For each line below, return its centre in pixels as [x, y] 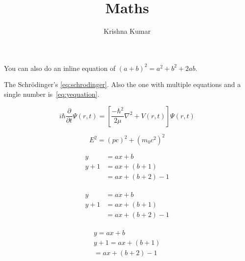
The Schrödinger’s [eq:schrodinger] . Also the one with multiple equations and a [122, 84]
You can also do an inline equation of [60, 68]
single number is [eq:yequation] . [52, 94]
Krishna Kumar [127, 31]
